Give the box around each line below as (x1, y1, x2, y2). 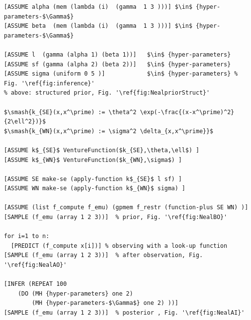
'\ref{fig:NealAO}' (4, 261, 67, 269)
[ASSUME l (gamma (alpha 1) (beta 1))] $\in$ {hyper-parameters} (4, 51, 231, 58)
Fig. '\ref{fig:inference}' (4, 80, 95, 87)
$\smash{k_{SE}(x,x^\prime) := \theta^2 (4, 108, 137, 116)
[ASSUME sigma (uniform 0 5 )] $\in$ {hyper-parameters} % (4, 70, 238, 78)
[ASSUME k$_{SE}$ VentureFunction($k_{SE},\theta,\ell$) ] (4, 146, 199, 154)
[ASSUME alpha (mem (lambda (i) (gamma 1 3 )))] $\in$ (4, 3, 193, 10)
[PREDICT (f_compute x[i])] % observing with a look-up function (11, 242, 228, 249)
